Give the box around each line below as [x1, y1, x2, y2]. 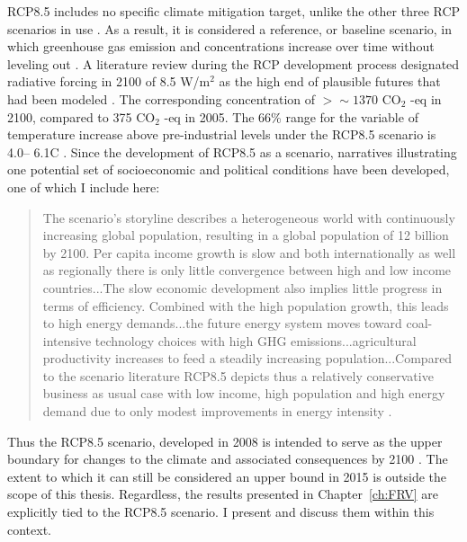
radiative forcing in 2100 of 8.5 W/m [7, 72, 211, 91]
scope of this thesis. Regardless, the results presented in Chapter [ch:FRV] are [7, 484, 439, 503]
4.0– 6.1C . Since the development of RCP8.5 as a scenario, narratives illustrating [7, 142, 457, 161]
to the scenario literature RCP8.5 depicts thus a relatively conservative [42, 366, 434, 385]
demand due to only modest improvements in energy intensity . [42, 402, 392, 421]
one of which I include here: [7, 177, 160, 196]
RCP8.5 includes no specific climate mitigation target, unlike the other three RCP [7, 2, 461, 20]
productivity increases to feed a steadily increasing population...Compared [42, 349, 453, 368]
